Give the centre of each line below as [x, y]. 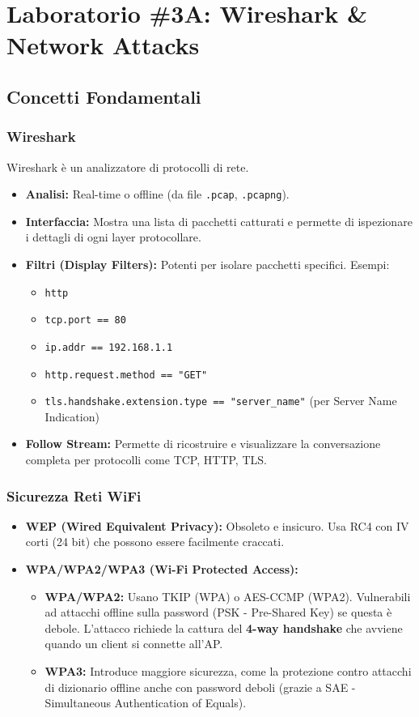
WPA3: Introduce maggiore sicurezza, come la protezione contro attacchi [228, 671]
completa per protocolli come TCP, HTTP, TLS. [146, 460]
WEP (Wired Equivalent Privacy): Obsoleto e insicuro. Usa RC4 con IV [217, 525]
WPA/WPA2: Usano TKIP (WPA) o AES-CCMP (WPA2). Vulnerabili [228, 596]
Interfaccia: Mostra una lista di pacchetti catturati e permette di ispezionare [219, 221]
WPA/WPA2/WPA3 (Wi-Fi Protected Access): [162, 569]
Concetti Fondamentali [104, 96]
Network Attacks [103, 45]
